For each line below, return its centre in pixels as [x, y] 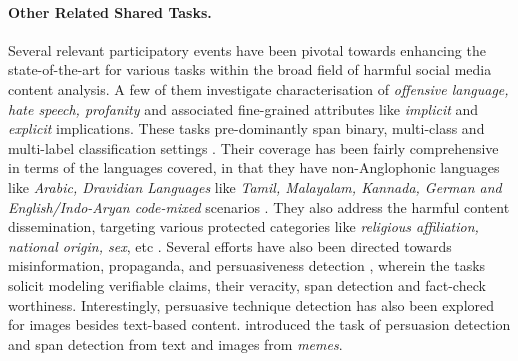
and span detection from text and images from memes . [175, 343]
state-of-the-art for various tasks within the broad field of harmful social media [250, 69]
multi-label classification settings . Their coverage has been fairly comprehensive [253, 147]
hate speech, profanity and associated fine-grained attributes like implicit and [243, 108]
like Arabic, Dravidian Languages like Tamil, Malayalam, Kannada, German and [255, 186]
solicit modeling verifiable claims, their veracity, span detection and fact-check [247, 284]
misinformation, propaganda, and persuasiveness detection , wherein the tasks [247, 265]
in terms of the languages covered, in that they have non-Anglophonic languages [254, 167]
